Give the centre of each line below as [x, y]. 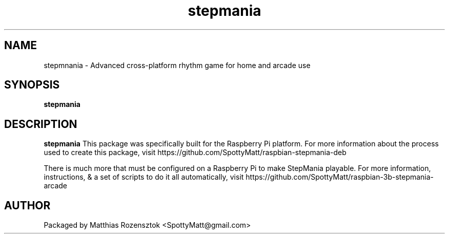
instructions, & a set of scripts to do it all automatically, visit [144, 177]
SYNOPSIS [32, 85]
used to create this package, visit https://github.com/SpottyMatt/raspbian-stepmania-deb [195, 153]
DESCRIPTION [41, 124]
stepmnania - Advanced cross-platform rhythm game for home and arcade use [177, 65]
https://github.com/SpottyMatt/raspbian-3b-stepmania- [340, 177]
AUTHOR [27, 205]
